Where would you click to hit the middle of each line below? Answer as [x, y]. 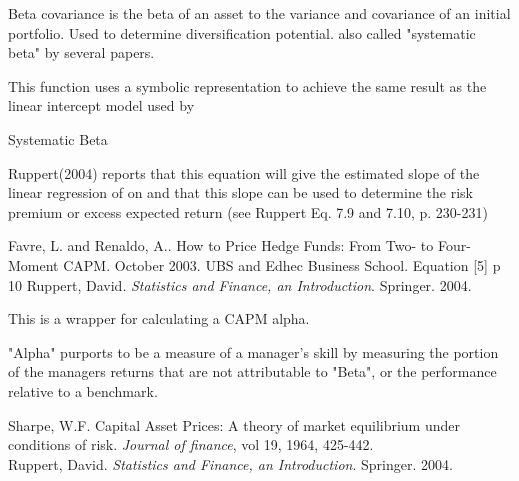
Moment [33, 264]
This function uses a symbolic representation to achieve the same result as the [247, 85]
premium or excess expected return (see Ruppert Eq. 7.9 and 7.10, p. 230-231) [248, 211]
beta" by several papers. [81, 52]
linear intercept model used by [101, 105]
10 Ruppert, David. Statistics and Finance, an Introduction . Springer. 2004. [240, 284]
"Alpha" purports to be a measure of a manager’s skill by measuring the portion [253, 351]
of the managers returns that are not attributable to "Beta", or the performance [252, 371]
